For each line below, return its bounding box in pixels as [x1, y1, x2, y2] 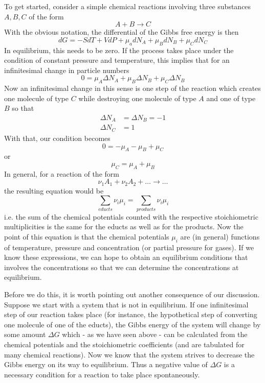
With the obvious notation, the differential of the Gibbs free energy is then [4, 27, 239, 37]
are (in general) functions [180, 231, 260, 242]
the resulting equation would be [4, 185, 104, 196]
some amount [4, 329, 46, 340]
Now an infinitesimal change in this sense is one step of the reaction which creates [4, 83, 261, 93]
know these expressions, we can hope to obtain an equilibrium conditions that [4, 252, 248, 262]
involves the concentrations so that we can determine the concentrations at [4, 261, 239, 272]
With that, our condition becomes [4, 132, 111, 143]
